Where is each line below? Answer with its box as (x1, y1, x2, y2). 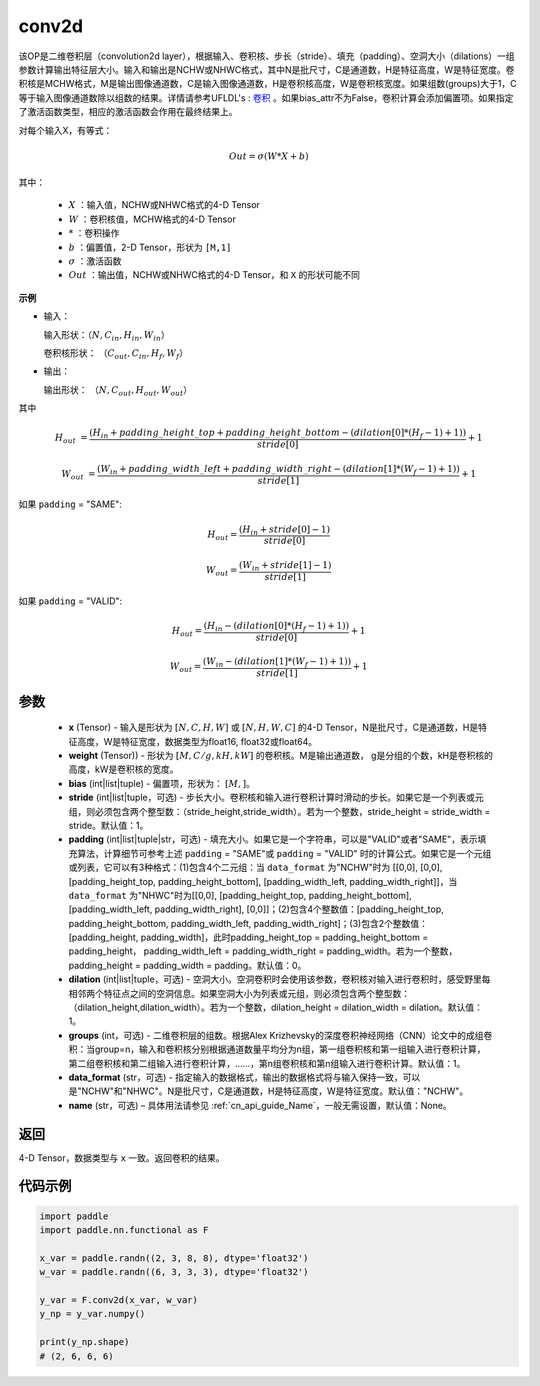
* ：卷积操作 (68, 227, 120, 239)
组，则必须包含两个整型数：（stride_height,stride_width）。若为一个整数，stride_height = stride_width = (68, 805, 491, 817)
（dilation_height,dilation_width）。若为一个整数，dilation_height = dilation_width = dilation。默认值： (68, 1001, 484, 1014)
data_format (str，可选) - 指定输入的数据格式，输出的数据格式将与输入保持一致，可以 (68, 1071, 421, 1083)
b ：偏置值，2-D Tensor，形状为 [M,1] (68, 241, 232, 253)
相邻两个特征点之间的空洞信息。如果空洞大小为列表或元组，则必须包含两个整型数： (68, 987, 410, 999)
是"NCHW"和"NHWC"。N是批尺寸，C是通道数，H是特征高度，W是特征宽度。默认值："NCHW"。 (68, 1085, 469, 1097)
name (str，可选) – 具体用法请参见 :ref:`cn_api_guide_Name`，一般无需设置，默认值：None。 (68, 1099, 452, 1111)
